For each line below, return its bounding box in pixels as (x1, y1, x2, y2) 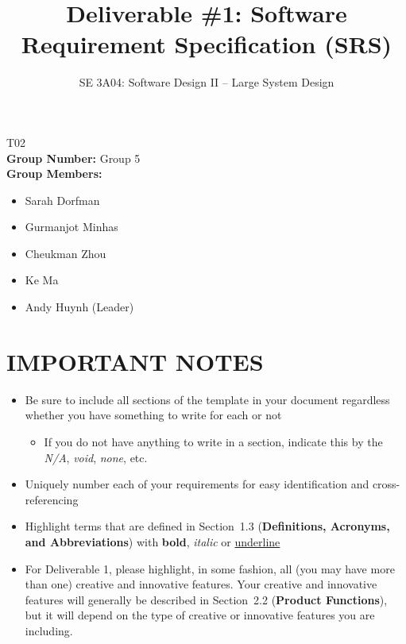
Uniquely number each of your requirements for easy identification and (25, 476, 369, 492)
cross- (372, 476, 400, 492)
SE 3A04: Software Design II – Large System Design (79, 74, 334, 91)
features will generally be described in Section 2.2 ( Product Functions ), (25, 591, 388, 607)
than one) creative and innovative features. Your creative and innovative (25, 576, 377, 592)
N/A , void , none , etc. (44, 449, 148, 465)
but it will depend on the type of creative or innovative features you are (25, 607, 375, 623)
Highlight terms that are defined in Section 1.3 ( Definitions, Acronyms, (25, 518, 390, 534)
